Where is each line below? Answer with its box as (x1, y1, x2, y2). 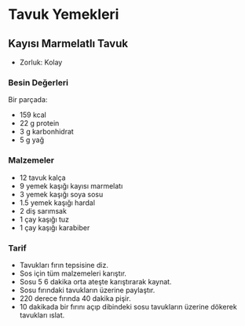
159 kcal (19, 110, 47, 119)
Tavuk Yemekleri (8, 5, 119, 24)
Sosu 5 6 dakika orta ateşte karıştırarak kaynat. (19, 277, 172, 286)
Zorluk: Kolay (19, 57, 63, 67)
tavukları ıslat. (19, 310, 65, 320)
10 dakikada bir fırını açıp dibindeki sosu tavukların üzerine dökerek (19, 302, 237, 311)
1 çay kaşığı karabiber (19, 222, 90, 233)
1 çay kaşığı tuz (19, 214, 69, 224)
